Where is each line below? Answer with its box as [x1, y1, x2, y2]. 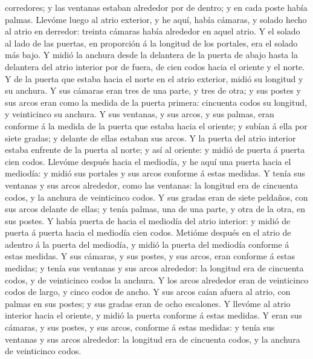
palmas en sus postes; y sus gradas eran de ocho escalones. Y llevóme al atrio [5, 297, 291, 309]
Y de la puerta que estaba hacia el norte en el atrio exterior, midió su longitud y [5, 72, 303, 85]
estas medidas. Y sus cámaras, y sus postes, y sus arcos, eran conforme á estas [5, 250, 295, 262]
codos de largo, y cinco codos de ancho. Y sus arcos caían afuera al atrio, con [5, 285, 291, 298]
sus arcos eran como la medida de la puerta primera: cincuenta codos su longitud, [5, 95, 307, 108]
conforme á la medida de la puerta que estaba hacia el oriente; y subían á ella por [5, 119, 308, 132]
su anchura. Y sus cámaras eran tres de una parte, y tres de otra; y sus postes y [5, 84, 301, 97]
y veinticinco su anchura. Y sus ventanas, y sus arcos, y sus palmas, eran [5, 108, 274, 120]
